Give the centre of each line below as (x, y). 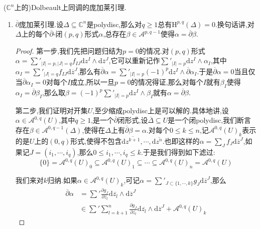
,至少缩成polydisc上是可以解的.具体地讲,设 (161, 110)
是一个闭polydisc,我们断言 (210, 120)
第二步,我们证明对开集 (51, 110)
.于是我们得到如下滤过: (178, 152)
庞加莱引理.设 (41, 24)
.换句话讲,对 (235, 24)
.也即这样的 (181, 141)
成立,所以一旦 (93, 82)
